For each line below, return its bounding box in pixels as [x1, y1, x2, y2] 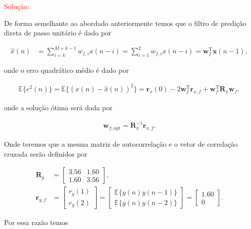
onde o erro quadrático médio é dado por [4, 65, 129, 75]
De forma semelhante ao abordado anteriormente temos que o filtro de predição [4, 17, 247, 28]
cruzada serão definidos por [4, 148, 88, 159]
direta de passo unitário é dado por [4, 27, 112, 38]
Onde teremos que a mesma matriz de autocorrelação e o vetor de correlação [4, 138, 238, 149]
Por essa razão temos [4, 217, 68, 228]
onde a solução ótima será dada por [4, 102, 113, 113]
